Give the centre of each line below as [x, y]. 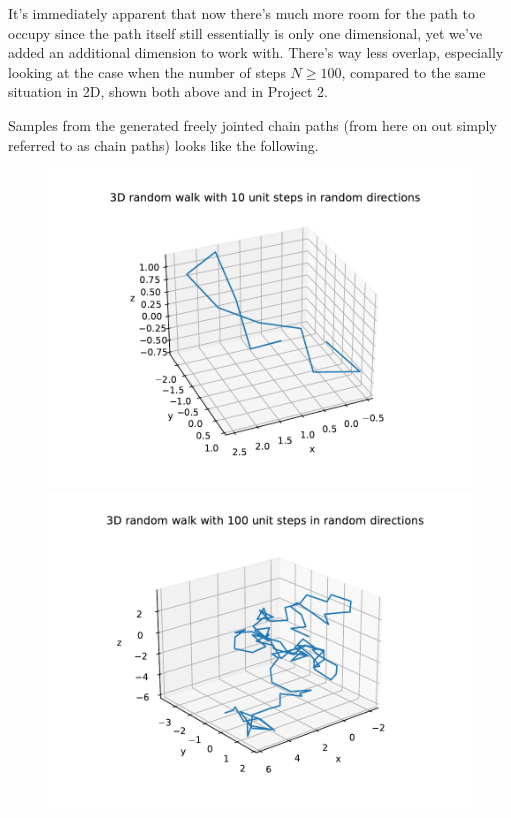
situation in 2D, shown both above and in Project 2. [168, 91]
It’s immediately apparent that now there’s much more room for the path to [241, 13]
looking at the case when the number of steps [147, 71]
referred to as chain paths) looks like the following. [163, 144]
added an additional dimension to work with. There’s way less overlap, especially [256, 52]
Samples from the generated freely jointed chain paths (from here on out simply [252, 124]
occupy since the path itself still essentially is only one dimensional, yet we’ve [245, 32]
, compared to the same [413, 71]
